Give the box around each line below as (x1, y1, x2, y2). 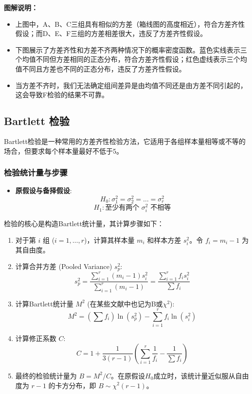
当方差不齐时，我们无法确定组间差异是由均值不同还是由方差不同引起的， (15, 80, 247, 90)
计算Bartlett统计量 (15, 298, 73, 308)
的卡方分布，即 (48, 380, 96, 390)
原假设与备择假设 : (15, 185, 72, 196)
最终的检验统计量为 (15, 370, 77, 380)
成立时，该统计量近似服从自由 (153, 370, 249, 380)
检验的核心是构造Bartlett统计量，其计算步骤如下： (4, 218, 164, 229)
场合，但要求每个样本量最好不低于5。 (4, 145, 123, 156)
